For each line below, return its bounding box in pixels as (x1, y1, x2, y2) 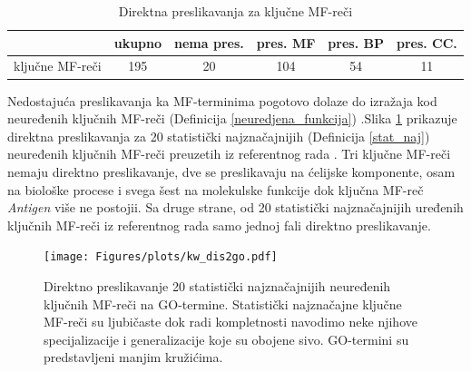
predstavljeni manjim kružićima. (44, 348, 223, 367)
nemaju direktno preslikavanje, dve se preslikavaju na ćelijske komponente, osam (7, 162, 456, 181)
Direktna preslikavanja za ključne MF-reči (118, 2, 353, 20)
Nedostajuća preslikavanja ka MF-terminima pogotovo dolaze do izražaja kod (7, 91, 437, 110)
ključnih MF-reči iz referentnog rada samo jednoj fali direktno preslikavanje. (7, 215, 431, 234)
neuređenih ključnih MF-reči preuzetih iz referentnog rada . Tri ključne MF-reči (7, 144, 451, 163)
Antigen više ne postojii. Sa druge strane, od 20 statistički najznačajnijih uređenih (7, 198, 464, 217)
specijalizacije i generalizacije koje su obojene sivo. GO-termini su (44, 329, 409, 348)
